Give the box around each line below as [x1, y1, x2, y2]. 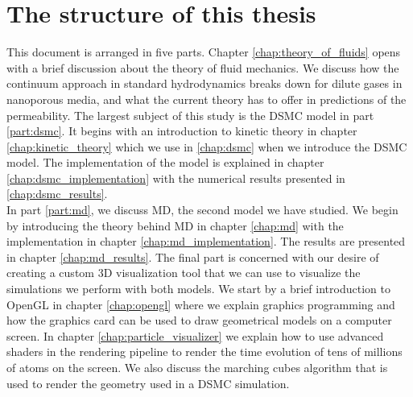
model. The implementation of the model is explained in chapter [6, 154, 324, 171]
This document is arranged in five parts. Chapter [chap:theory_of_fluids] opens [6, 43, 401, 60]
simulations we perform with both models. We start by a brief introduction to [6, 280, 390, 297]
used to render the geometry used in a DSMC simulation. [6, 374, 290, 391]
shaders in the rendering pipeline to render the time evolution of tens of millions [6, 343, 403, 360]
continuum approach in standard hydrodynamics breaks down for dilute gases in [6, 75, 403, 92]
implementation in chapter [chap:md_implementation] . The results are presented [6, 233, 406, 250]
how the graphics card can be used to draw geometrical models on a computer [6, 312, 392, 329]
